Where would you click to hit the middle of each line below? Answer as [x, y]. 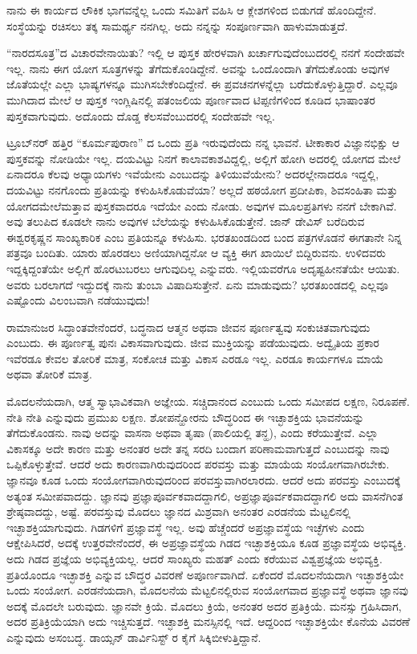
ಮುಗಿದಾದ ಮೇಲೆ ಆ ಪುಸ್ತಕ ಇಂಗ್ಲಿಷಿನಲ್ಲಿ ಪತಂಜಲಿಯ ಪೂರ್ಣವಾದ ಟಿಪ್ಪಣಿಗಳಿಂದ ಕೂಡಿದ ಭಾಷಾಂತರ [191, 99]
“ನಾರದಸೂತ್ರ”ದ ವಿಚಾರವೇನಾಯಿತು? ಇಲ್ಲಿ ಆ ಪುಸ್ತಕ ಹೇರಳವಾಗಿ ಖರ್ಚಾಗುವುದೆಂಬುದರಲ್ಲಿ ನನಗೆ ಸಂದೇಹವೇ [206, 53]
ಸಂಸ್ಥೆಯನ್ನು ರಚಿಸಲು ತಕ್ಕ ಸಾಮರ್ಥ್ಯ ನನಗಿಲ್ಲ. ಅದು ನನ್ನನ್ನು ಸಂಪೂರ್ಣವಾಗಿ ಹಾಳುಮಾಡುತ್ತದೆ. [177, 25]
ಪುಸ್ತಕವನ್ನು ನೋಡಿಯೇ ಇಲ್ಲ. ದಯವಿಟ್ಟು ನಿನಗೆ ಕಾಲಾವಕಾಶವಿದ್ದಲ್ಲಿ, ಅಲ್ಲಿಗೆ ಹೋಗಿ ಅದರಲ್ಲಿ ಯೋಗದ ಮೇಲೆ [204, 158]
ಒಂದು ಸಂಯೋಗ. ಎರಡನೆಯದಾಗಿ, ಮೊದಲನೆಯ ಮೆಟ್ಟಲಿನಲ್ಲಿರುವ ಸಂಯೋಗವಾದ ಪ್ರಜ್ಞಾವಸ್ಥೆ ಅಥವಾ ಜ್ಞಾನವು [207, 590]
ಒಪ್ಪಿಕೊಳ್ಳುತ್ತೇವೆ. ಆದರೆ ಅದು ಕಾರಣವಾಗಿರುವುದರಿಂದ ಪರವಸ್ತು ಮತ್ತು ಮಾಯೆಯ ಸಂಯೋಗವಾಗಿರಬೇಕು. [198, 464]
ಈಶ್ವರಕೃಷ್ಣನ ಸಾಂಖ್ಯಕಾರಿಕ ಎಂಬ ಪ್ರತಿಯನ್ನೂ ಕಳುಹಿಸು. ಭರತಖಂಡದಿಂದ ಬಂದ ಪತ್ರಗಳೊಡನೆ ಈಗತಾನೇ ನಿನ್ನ [204, 237]
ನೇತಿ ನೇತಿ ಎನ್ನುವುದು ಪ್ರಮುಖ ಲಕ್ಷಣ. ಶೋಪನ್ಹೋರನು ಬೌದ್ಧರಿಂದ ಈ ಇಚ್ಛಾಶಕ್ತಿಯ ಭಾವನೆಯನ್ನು [186, 417]
